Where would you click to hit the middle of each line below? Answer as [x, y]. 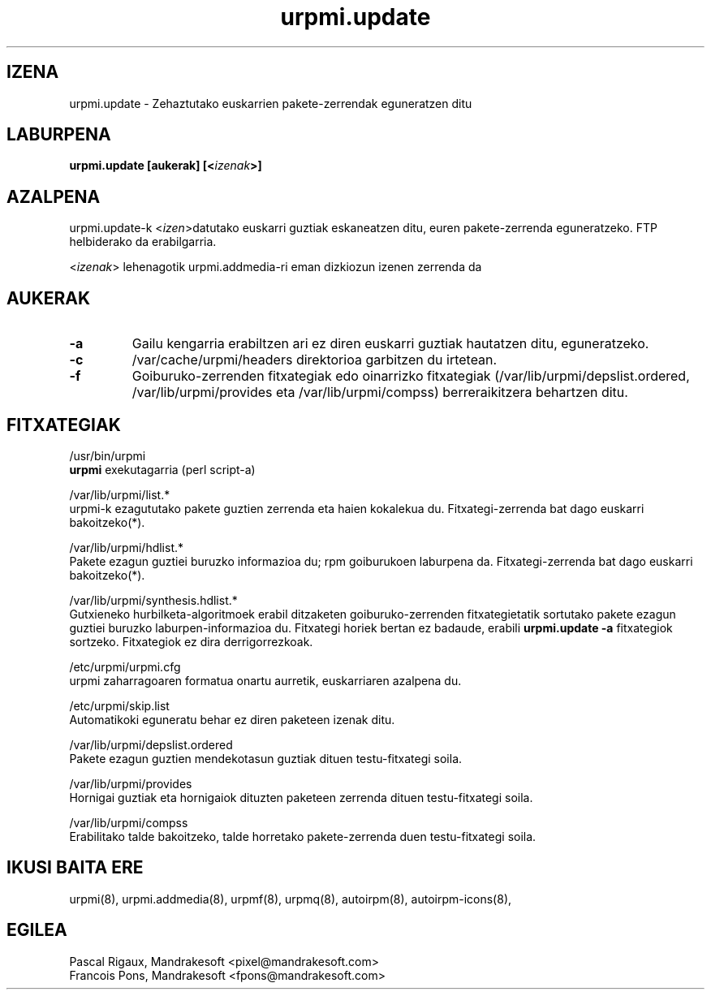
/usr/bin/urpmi [108, 455]
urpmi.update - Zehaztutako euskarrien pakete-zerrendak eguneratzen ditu [271, 103]
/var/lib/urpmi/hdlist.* [127, 547]
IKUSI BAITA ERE [75, 868]
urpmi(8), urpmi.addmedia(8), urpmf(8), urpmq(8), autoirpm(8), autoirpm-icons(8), [291, 899]
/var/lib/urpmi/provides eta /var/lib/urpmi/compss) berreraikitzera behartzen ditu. [380, 392]
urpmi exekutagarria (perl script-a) [162, 469]
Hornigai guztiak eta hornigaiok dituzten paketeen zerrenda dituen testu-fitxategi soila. [301, 797]
